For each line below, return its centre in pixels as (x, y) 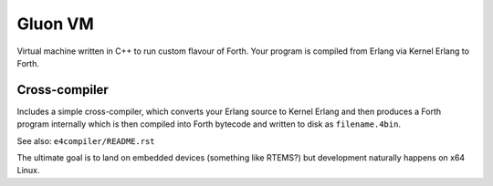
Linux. (28, 170)
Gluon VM (56, 24)
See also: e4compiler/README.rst (86, 140)
